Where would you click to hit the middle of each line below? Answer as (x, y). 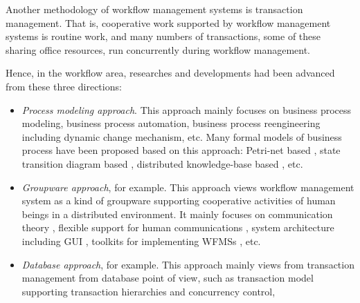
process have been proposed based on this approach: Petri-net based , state (181, 150)
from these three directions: (64, 86)
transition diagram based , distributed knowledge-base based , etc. (162, 163)
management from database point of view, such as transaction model (168, 278)
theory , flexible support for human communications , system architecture (178, 227)
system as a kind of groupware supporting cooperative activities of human (179, 201)
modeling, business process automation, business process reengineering (171, 123)
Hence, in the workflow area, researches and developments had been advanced (170, 73)
